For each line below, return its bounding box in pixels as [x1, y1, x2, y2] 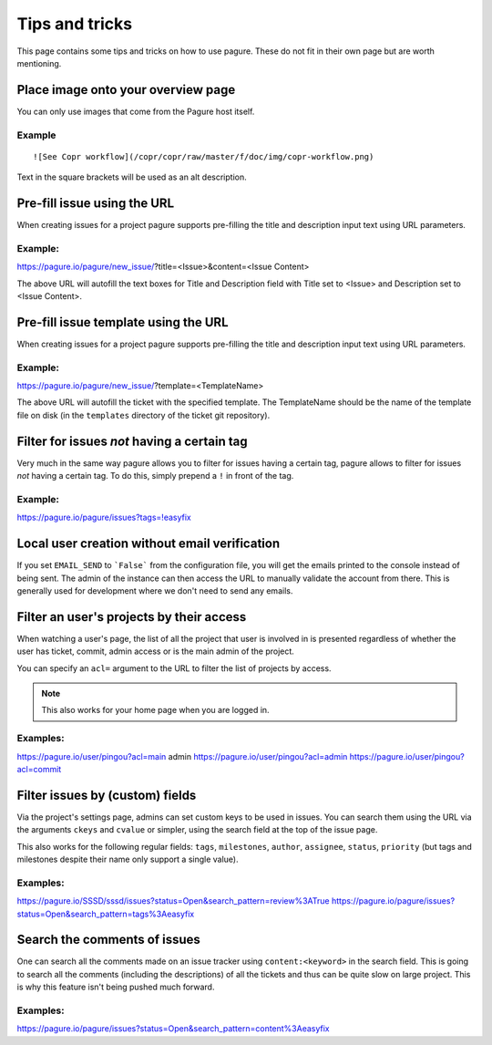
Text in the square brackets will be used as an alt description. [16, 171, 247, 182]
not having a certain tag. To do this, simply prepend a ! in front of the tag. [16, 471, 294, 481]
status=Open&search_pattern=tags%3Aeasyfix [16, 908, 195, 919]
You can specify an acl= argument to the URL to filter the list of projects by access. [16, 662, 332, 674]
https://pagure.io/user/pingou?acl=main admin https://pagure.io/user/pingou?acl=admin [16, 750, 348, 761]
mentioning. [16, 57, 62, 68]
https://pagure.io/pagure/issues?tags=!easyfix [16, 512, 191, 523]
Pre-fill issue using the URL [16, 196, 175, 211]
